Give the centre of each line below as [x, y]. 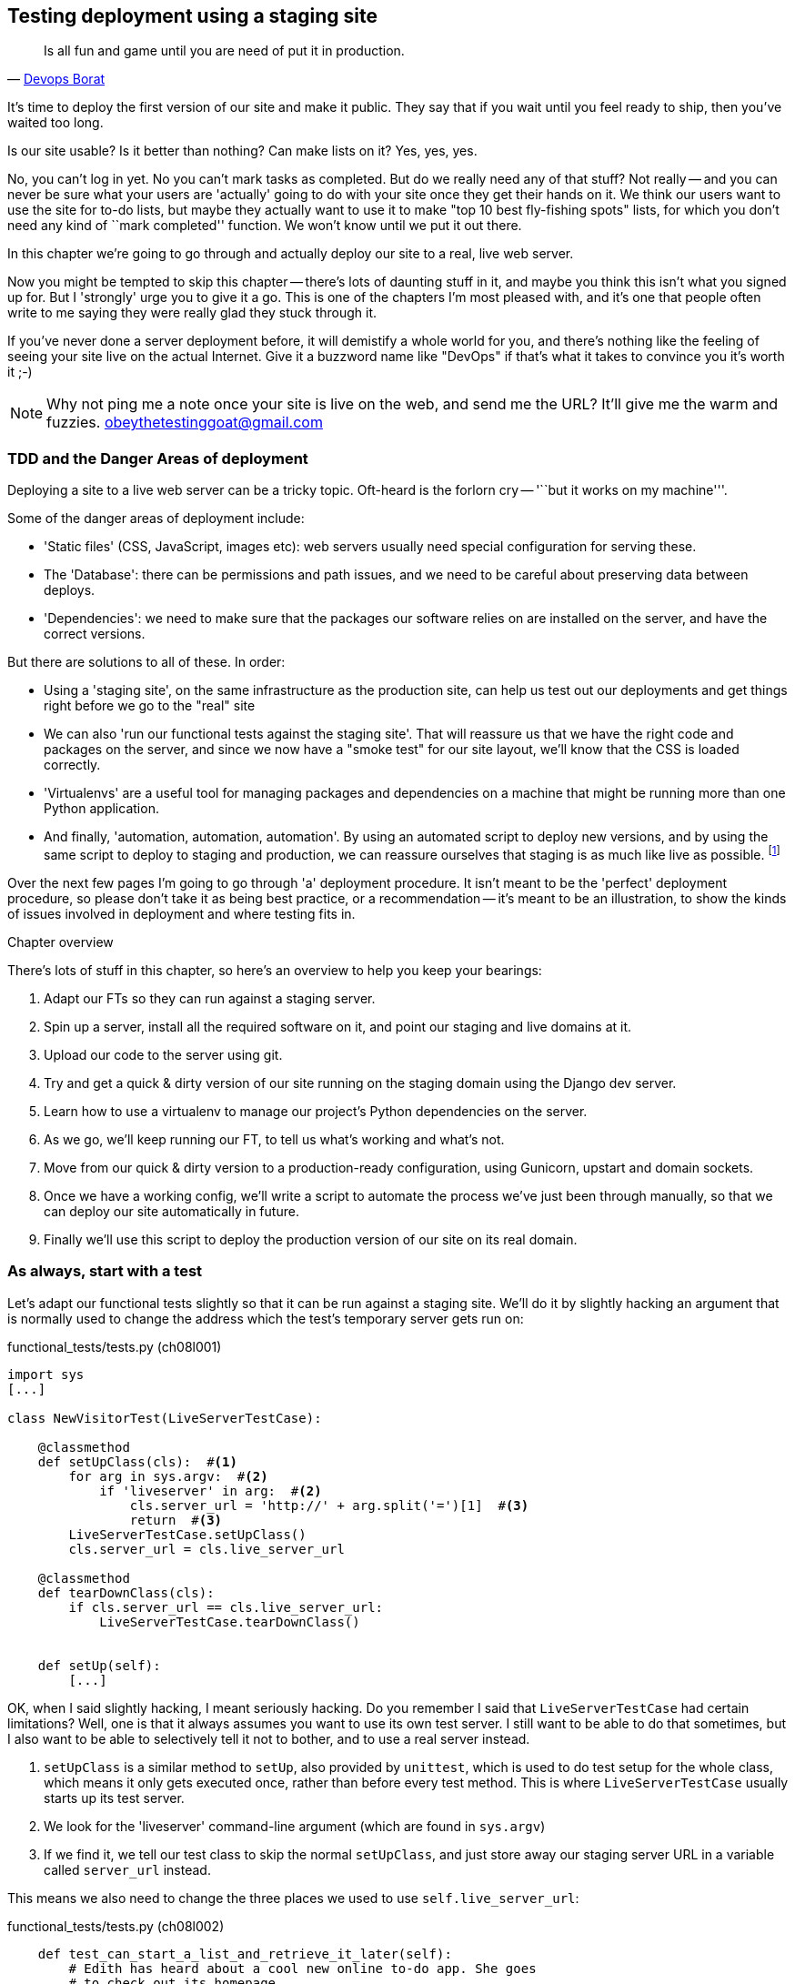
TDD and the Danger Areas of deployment [158, 458]
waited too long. [55, 123]
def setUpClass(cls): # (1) [137, 1461]
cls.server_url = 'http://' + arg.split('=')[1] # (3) [329, 1505]
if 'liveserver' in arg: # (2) [211, 1491]
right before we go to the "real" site [150, 706]
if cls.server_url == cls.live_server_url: [226, 1607]
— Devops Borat [56, 79]
